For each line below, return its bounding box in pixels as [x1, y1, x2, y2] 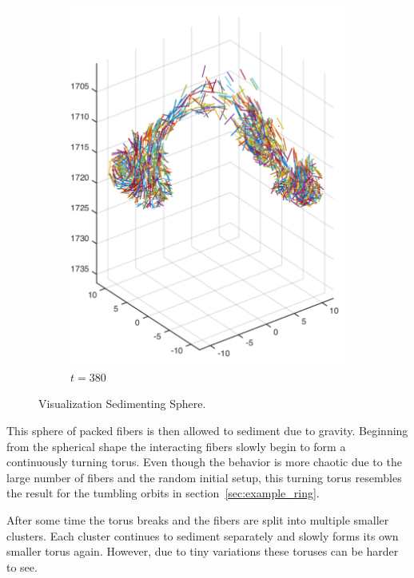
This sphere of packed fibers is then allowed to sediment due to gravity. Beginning [6, 422, 408, 439]
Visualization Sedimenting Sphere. [38, 395, 206, 412]
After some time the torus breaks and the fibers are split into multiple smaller [6, 512, 389, 528]
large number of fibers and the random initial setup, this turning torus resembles [6, 469, 402, 485]
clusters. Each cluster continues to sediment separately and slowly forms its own [6, 527, 399, 544]
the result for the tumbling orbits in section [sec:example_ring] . [6, 485, 320, 501]
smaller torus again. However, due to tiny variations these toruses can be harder [6, 543, 399, 560]
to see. [6, 558, 38, 575]
